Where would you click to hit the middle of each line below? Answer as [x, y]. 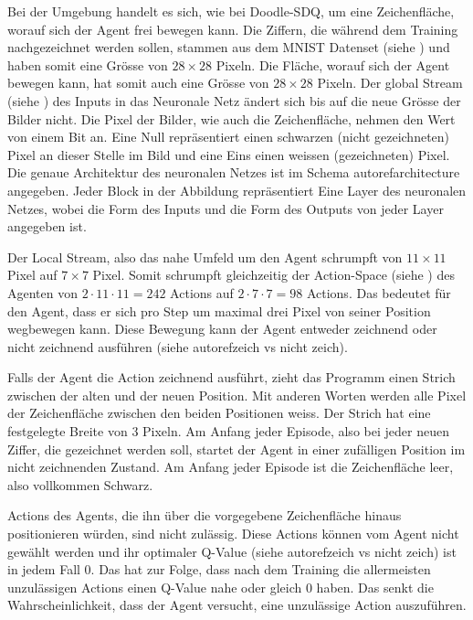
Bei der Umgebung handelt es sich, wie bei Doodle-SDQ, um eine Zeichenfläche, [231, 11]
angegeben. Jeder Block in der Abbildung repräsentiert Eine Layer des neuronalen [237, 190]
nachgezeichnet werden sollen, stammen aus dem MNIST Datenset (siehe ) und [229, 47]
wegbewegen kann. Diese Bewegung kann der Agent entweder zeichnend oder [222, 329]
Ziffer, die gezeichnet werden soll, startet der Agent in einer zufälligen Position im [236, 449]
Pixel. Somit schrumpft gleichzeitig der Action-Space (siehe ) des [273, 275]
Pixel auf [32, 275]
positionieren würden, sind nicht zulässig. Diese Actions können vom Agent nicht [233, 534]
